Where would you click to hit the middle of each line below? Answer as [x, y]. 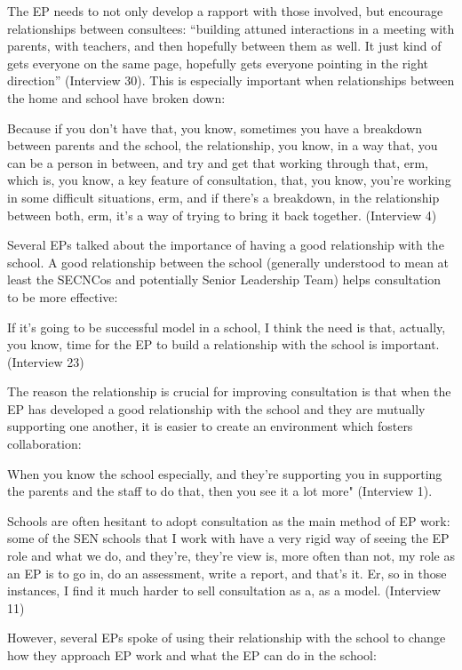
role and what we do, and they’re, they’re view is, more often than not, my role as [231, 556]
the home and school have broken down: [116, 97]
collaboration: [44, 444]
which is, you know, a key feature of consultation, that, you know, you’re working [229, 180]
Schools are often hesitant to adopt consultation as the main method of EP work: [229, 520]
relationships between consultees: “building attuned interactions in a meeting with [231, 28]
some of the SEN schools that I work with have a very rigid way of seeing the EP [228, 538]
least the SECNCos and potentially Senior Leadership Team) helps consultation [224, 279]
